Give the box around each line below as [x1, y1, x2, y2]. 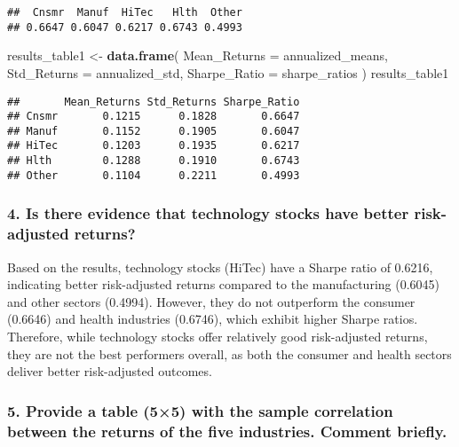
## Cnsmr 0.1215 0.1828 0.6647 [7, 110, 300, 123]
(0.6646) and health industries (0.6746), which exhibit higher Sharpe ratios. [7, 310, 418, 328]
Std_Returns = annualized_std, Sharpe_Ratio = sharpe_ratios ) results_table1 [7, 63, 449, 82]
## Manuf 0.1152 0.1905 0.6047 [7, 124, 300, 137]
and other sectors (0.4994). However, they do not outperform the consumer [7, 292, 415, 310]
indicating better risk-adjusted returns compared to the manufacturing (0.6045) [7, 275, 440, 294]
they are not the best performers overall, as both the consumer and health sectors [7, 344, 452, 363]
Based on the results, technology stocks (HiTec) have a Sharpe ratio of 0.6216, [7, 257, 433, 276]
